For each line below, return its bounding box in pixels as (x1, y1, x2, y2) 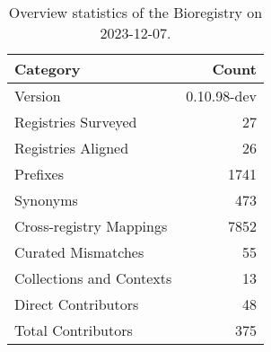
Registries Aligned (14, 137, 129, 158)
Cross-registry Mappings (14, 216, 168, 236)
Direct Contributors (14, 294, 139, 314)
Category (14, 58, 81, 79)
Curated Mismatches (14, 242, 144, 262)
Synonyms (14, 189, 78, 210)
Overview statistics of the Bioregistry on (8, 2, 263, 22)
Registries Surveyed (14, 111, 137, 132)
